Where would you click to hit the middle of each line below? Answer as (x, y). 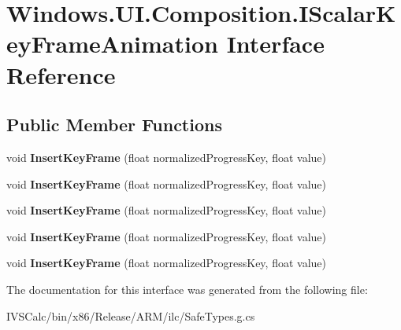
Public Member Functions (114, 125)
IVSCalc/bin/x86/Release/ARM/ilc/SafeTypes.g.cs (131, 315)
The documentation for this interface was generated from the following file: (187, 289)
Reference (61, 74)
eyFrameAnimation (112, 44)
